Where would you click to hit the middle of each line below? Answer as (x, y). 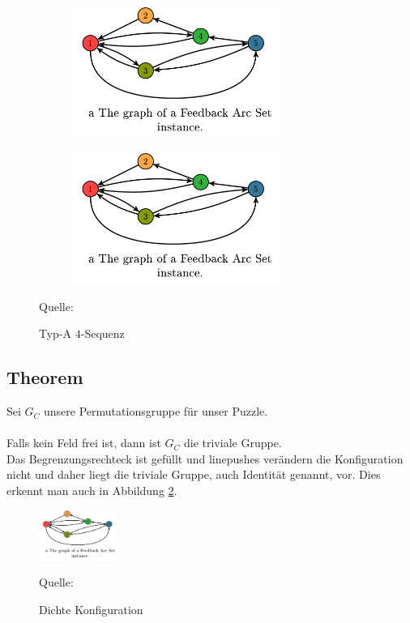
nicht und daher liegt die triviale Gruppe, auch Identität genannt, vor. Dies (194, 474)
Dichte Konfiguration (91, 609)
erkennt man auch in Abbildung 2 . (92, 491)
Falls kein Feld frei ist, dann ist (84, 443)
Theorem (45, 377)
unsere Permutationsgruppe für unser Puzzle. (156, 411)
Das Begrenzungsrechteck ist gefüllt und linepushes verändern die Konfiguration (205, 458)
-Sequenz (102, 333)
